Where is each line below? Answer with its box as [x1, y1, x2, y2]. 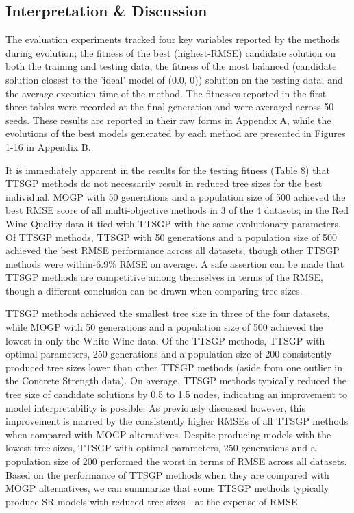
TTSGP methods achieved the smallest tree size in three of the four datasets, [5, 306, 330, 321]
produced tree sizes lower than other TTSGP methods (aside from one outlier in [5, 360, 342, 374]
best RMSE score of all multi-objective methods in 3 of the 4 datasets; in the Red [5, 203, 349, 217]
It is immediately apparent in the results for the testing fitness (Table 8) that [5, 162, 330, 177]
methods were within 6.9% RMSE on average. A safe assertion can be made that [5, 256, 344, 271]
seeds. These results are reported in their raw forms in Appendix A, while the [5, 112, 331, 127]
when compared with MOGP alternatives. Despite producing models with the [5, 427, 331, 441]
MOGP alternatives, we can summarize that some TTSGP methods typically [5, 481, 329, 495]
